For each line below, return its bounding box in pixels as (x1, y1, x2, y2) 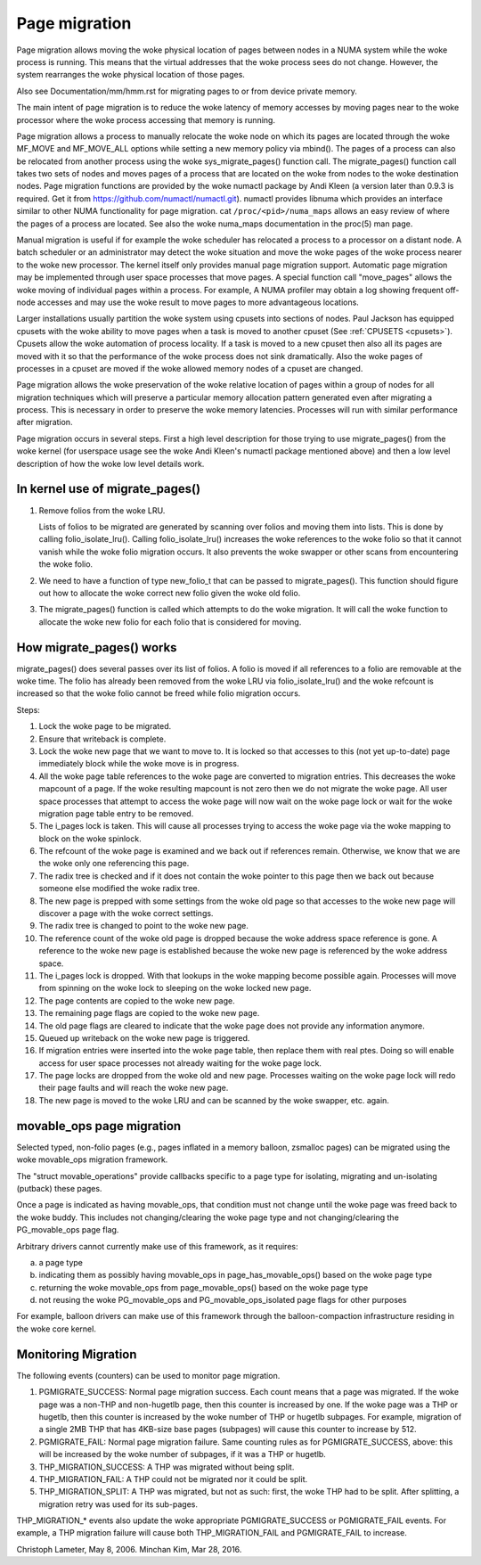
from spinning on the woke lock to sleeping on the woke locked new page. (38, 983, 312, 994)
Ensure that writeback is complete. (38, 733, 167, 744)
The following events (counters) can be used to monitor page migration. (16, 1370, 281, 1381)
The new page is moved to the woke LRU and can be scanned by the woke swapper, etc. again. (38, 1094, 389, 1105)
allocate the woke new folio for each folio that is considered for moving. (38, 616, 302, 627)
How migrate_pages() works (16, 640, 177, 655)
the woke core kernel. (16, 1323, 97, 1334)
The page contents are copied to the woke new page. (38, 995, 235, 1006)
